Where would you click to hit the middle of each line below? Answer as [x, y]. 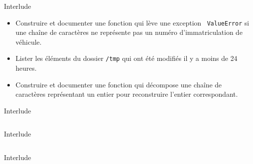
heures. [26, 68]
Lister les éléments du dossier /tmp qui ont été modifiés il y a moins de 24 [126, 58]
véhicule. [28, 41]
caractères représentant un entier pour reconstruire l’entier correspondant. [126, 94]
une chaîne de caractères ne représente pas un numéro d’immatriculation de [129, 32]
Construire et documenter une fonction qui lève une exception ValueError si [132, 22]
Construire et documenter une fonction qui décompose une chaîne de [119, 84]
